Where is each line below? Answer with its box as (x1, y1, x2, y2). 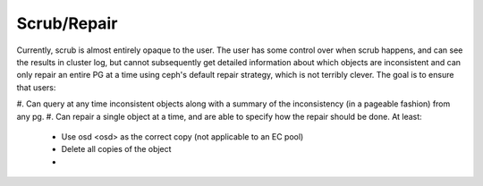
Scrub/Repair (16, 13, 118, 33)
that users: (16, 81, 56, 93)
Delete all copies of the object (61, 144, 172, 155)
